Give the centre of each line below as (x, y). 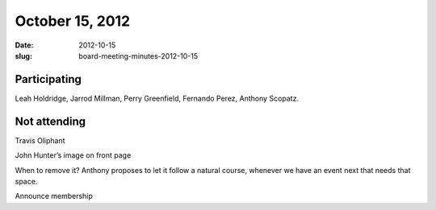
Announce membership (54, 196)
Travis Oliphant (40, 140)
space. (26, 181)
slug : (23, 56)
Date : (24, 45)
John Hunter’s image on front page (73, 155)
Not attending (50, 121)
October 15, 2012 (73, 21)
